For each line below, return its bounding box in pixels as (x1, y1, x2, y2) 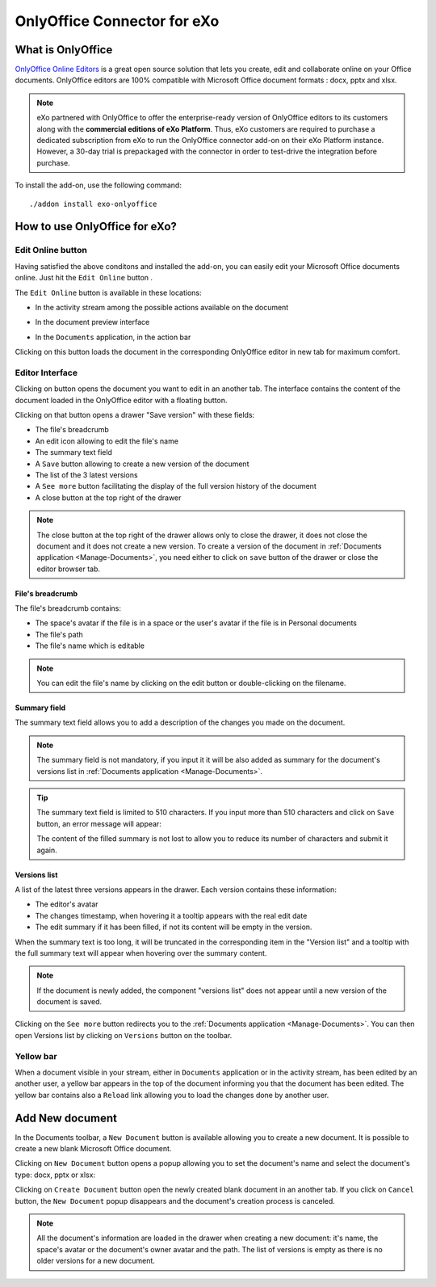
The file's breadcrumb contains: (15, 604, 121, 613)
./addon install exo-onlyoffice (29, 199, 157, 208)
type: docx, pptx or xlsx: (15, 1170, 96, 1180)
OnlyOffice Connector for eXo (15, 12, 220, 30)
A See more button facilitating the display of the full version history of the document (35, 482, 317, 491)
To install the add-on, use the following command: (15, 180, 182, 190)
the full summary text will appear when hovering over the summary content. (15, 948, 267, 957)
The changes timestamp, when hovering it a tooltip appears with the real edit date (35, 911, 308, 920)
